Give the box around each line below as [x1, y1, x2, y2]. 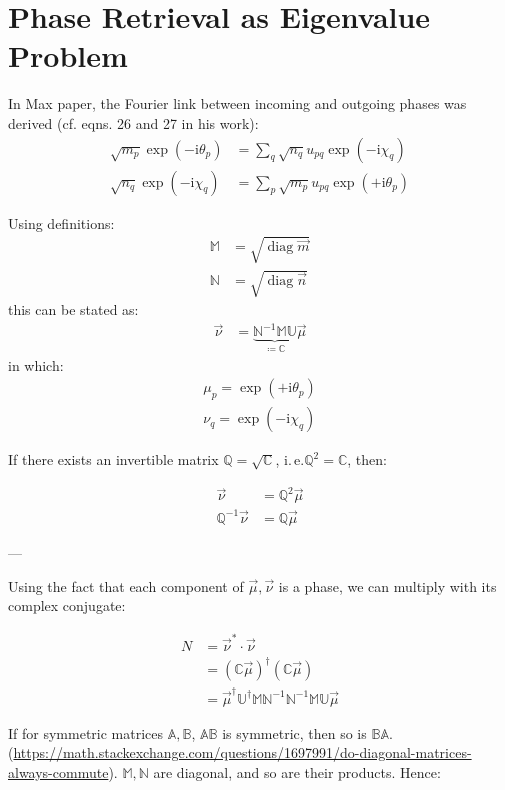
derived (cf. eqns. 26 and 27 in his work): [8, 112, 259, 133]
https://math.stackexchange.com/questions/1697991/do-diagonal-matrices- [13, 742, 472, 763]
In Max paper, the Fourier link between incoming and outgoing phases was [8, 93, 467, 114]
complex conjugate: [8, 595, 126, 616]
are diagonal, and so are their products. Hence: [153, 761, 441, 782]
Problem [8, 35, 128, 76]
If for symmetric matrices [8, 722, 164, 743]
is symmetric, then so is [222, 722, 367, 743]
